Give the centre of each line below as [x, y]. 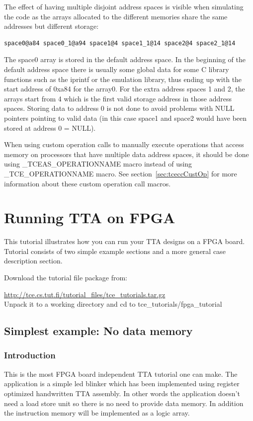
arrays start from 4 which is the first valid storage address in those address [118, 98]
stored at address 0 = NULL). [50, 127]
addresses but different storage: [51, 26]
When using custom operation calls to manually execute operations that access [124, 144]
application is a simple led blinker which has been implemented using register [122, 383]
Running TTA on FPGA [90, 217]
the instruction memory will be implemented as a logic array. [97, 413]
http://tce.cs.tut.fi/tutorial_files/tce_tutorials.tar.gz [85, 294]
